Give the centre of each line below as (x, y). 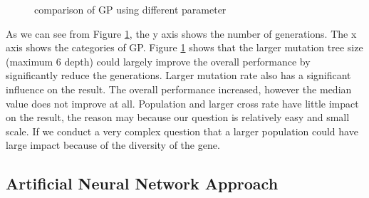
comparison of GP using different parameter (130, 9)
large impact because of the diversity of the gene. (113, 145)
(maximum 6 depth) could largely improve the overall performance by (158, 61)
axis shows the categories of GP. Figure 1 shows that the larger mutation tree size (184, 47)
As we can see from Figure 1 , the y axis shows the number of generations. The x (181, 33)
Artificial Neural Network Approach (142, 183)
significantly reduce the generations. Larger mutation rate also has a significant (178, 75)
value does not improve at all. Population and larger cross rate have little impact (182, 103)
